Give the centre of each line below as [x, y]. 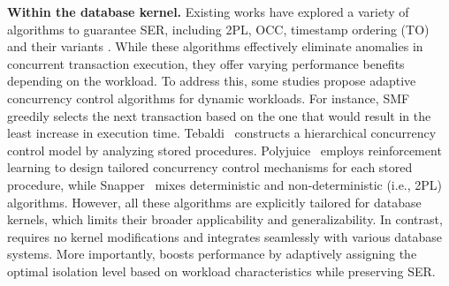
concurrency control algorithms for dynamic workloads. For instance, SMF [209, 98]
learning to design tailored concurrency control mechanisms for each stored [210, 167]
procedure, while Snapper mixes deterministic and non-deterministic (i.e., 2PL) [225, 184]
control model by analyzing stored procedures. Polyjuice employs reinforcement [224, 150]
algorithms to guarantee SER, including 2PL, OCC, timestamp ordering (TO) [218, 29]
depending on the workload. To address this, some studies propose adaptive [212, 81]
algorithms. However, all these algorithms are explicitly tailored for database [214, 202]
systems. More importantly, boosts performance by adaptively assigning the [212, 254]
